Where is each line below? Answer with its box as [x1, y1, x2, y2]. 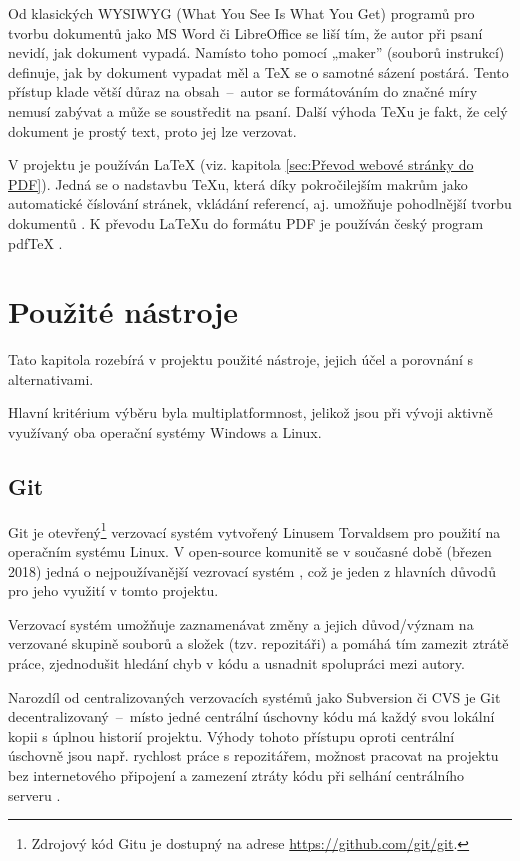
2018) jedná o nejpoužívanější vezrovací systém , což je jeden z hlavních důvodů [8, 560, 496, 581]
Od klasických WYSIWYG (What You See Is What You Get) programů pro [8, 3, 475, 23]
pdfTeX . [8, 232, 63, 253]
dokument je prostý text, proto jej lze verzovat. [8, 120, 297, 141]
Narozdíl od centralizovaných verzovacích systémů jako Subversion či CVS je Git [8, 686, 501, 707]
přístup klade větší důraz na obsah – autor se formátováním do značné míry [8, 81, 478, 102]
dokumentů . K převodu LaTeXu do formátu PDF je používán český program [8, 212, 484, 233]
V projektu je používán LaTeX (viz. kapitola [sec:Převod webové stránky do [8, 154, 474, 175]
